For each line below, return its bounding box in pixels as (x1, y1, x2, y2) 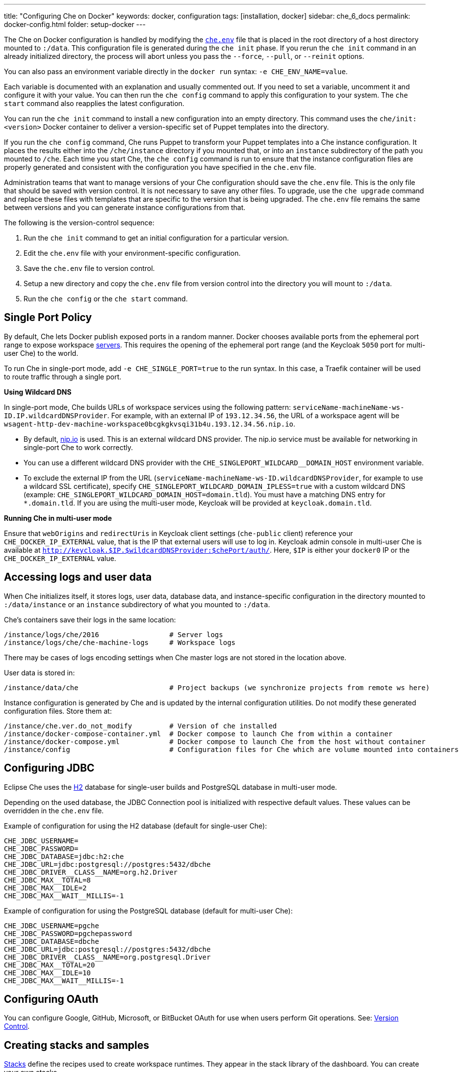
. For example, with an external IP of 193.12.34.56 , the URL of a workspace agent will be (107, 411, 400, 420)
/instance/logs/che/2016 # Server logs (4, 630, 223, 639)
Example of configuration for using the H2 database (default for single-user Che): (4, 821, 267, 830)
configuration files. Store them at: (4, 706, 112, 715)
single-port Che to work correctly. (24, 443, 133, 452)
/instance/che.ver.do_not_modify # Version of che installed (4, 722, 277, 730)
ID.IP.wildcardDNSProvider (4, 411, 107, 420)
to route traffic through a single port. (4, 372, 122, 381)
